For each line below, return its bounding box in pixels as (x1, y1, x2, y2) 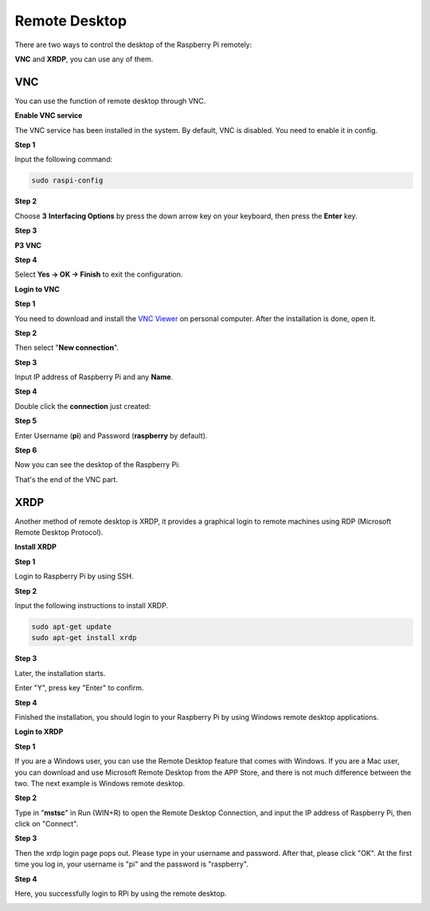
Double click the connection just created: (14, 401, 151, 410)
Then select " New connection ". (14, 343, 119, 352)
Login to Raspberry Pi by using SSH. (14, 571, 135, 581)
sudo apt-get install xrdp (31, 634, 137, 642)
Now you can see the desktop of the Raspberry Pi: (14, 460, 181, 469)
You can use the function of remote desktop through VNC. (14, 96, 206, 105)
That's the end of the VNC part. (14, 474, 119, 484)
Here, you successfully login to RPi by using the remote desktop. (14, 889, 227, 898)
